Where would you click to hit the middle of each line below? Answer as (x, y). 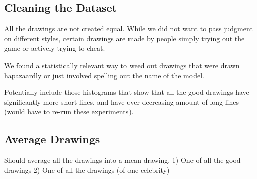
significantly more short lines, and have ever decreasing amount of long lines (122, 102)
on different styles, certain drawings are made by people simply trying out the (124, 38)
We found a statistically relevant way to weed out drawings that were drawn (122, 65)
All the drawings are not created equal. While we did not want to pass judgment (128, 28)
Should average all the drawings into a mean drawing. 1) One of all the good (122, 160)
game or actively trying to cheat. (55, 48)
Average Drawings (52, 139)
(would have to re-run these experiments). (69, 112)
